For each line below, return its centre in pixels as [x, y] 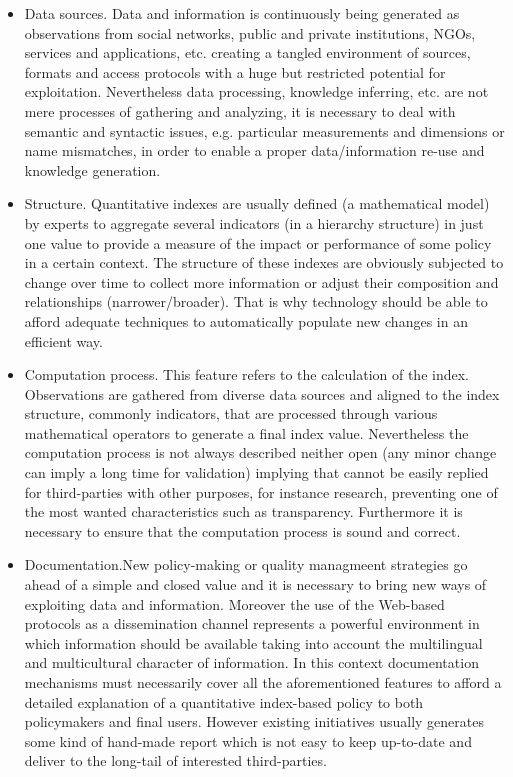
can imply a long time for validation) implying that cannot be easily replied [256, 472]
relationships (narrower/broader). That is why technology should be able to [256, 301]
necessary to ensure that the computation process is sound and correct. [242, 530]
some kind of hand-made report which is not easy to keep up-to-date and [248, 740]
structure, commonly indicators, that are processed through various [231, 413]
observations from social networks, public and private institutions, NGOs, [250, 32]
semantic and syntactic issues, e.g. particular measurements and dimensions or [264, 130]
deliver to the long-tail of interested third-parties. [175, 760]
